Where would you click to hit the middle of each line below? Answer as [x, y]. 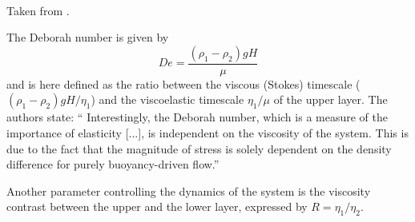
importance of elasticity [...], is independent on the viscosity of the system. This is [207, 133]
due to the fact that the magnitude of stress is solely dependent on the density [199, 148]
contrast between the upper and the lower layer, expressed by [157, 206]
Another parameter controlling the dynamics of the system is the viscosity [189, 190]
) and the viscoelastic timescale [167, 99]
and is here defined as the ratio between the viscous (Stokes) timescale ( [183, 83]
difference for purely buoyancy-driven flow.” [113, 164]
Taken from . [38, 10]
